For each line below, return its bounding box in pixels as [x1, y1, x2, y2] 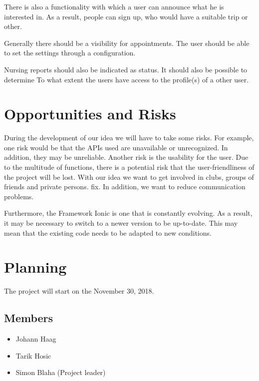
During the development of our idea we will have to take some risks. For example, [4, 132, 254, 143]
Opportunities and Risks [4, 103, 176, 124]
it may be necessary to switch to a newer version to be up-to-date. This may [4, 218, 238, 228]
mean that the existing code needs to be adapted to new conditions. [4, 227, 212, 238]
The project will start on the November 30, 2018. [4, 286, 154, 296]
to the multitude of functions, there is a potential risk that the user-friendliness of [4, 162, 255, 172]
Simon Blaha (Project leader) [15, 367, 106, 378]
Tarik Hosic [15, 350, 51, 361]
